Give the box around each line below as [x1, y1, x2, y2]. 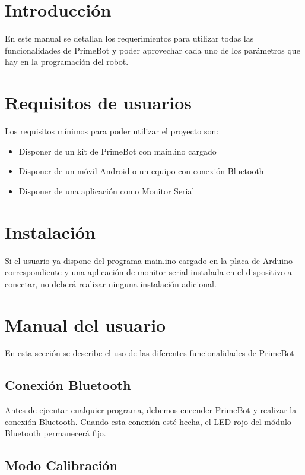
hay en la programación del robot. [5, 55, 129, 68]
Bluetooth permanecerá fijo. [5, 427, 106, 439]
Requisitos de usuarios [5, 90, 192, 115]
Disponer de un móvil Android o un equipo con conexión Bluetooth [18, 165, 264, 177]
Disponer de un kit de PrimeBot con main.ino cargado [18, 144, 217, 157]
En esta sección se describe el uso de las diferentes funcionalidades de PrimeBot [5, 347, 294, 359]
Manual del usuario [5, 312, 166, 336]
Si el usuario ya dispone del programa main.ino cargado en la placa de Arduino [5, 254, 293, 266]
